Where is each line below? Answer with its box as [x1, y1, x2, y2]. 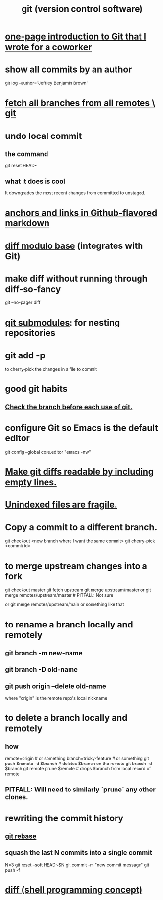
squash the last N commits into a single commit [5, 848, 153, 857]
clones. [5, 793, 28, 801]
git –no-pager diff [5, 300, 41, 305]
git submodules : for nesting [5, 317, 120, 328]
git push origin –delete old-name [5, 682, 106, 690]
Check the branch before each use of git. [5, 403, 133, 411]
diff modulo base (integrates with [5, 240, 143, 251]
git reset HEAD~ [5, 163, 38, 169]
